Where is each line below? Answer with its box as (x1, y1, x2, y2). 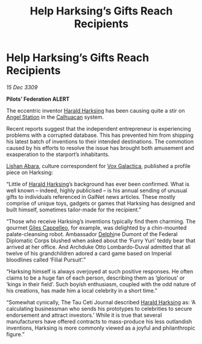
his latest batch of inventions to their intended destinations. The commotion (6, 137, 194, 145)
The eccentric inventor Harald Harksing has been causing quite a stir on (6, 107, 185, 114)
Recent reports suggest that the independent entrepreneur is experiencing (6, 125, 191, 132)
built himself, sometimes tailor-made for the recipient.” (6, 206, 142, 213)
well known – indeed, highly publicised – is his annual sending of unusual (6, 187, 188, 194)
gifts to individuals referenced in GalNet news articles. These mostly (6, 193, 176, 200)
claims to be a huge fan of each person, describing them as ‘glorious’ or (6, 274, 185, 281)
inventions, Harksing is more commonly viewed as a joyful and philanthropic (6, 324, 195, 331)
